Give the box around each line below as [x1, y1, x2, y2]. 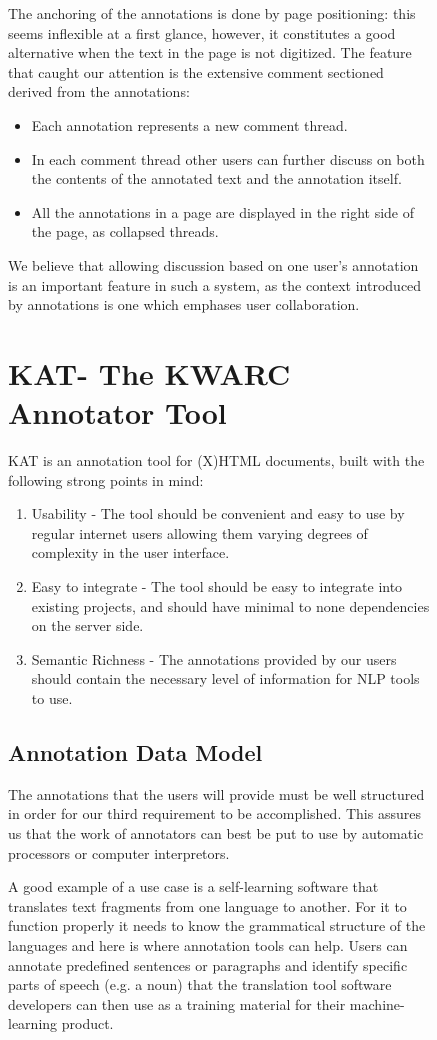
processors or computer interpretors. [8, 842, 230, 863]
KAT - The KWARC [8, 352, 291, 393]
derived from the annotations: [8, 81, 190, 102]
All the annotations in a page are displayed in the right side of [31, 201, 415, 222]
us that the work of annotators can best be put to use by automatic [8, 822, 424, 843]
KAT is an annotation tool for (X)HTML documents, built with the [8, 450, 425, 471]
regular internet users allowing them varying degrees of [31, 522, 368, 543]
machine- [349, 993, 405, 1014]
